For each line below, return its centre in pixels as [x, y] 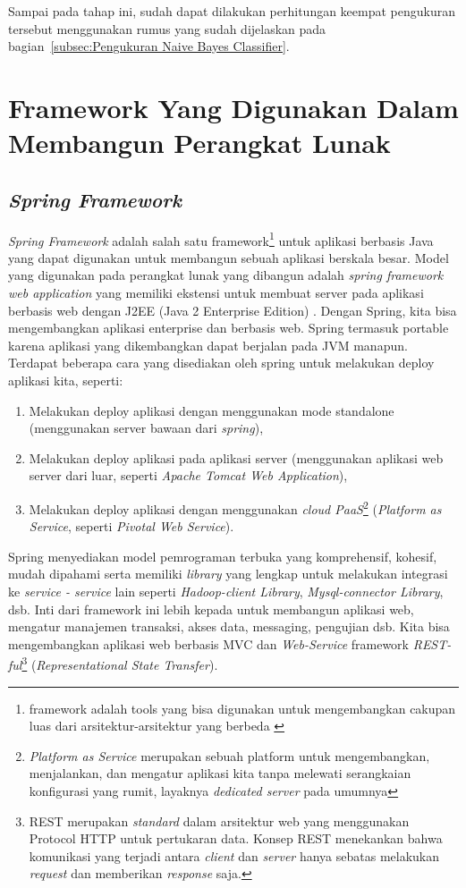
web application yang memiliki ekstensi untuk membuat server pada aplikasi [216, 292]
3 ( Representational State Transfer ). [120, 663]
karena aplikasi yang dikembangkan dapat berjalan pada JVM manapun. [208, 345]
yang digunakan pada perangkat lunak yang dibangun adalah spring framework [226, 275]
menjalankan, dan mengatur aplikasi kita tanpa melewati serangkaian [220, 773]
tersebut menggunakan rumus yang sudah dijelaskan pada [167, 28]
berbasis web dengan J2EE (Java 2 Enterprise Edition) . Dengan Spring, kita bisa [233, 310]
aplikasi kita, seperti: [66, 380]
